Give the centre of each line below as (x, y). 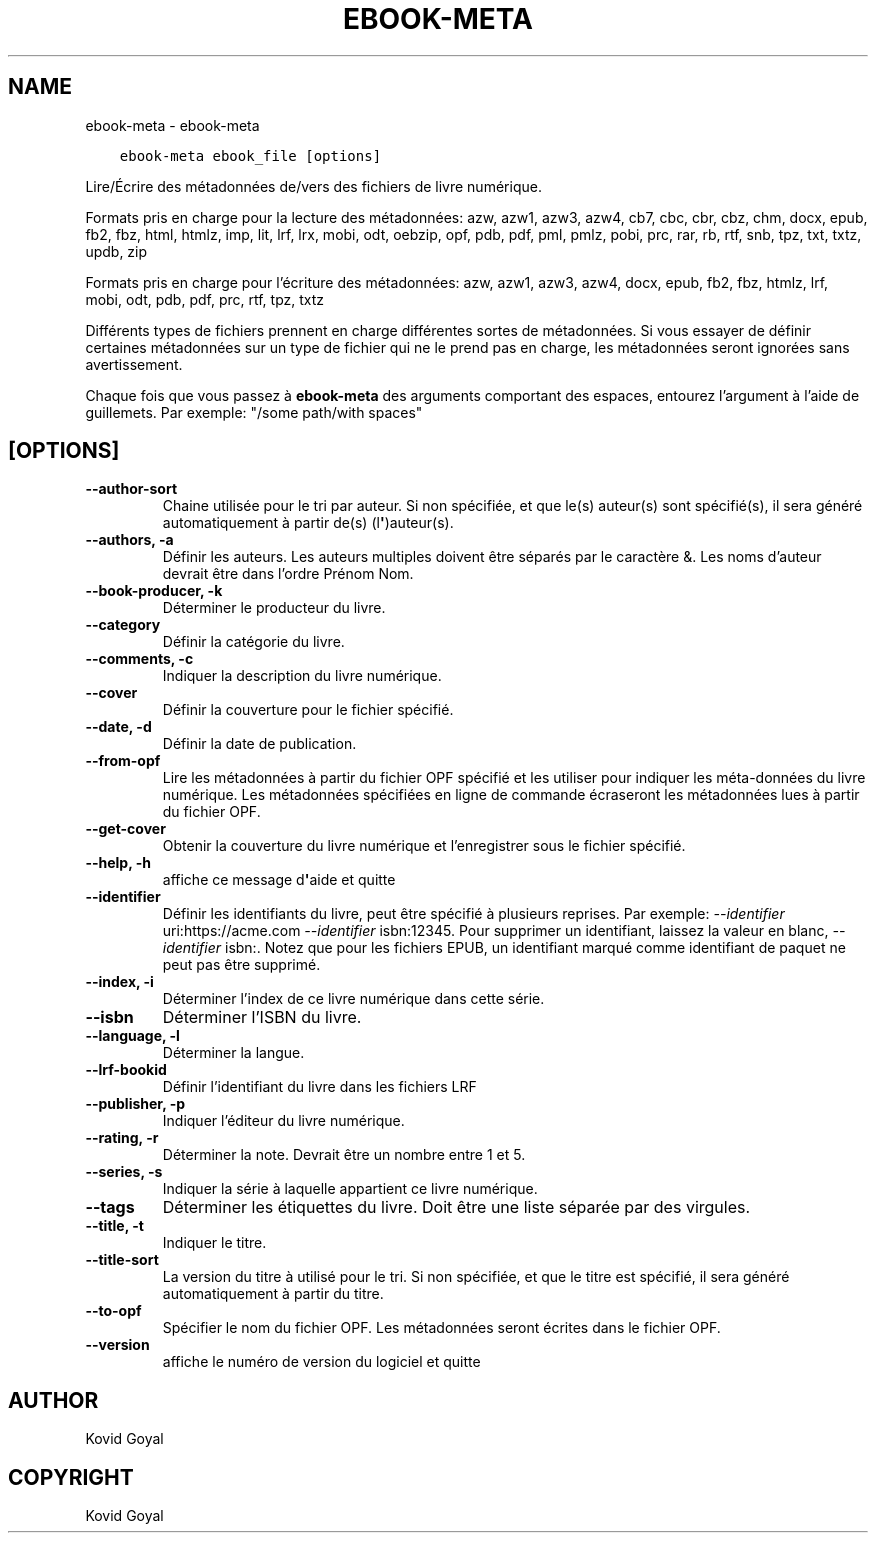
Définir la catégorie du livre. (253, 642)
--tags (110, 1207)
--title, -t (114, 1226)
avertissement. (134, 364)
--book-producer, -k (154, 591)
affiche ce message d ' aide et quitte (279, 880)
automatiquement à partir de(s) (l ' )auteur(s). (308, 523)
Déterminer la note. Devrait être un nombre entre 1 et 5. (344, 1155)
